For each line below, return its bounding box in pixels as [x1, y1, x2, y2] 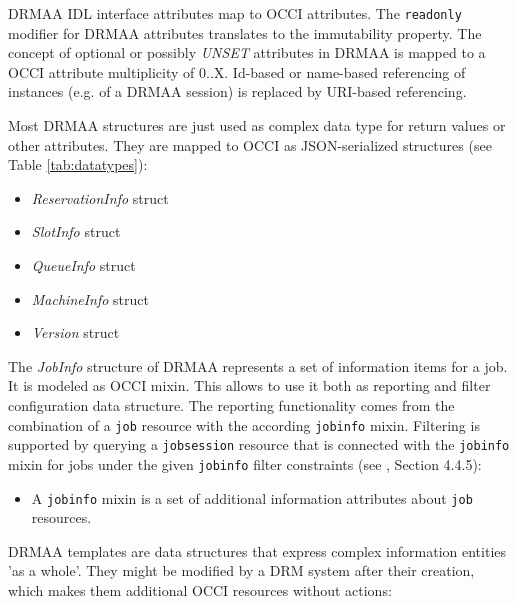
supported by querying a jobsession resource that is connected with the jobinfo [8, 434, 510, 455]
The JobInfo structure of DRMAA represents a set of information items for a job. [8, 355, 508, 376]
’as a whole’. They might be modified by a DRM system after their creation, [8, 560, 475, 581]
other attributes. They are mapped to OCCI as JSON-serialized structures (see [8, 134, 492, 155]
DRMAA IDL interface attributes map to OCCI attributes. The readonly [8, 3, 462, 23]
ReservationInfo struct [31, 187, 169, 208]
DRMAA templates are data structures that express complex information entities [8, 540, 507, 561]
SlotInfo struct [31, 221, 121, 242]
